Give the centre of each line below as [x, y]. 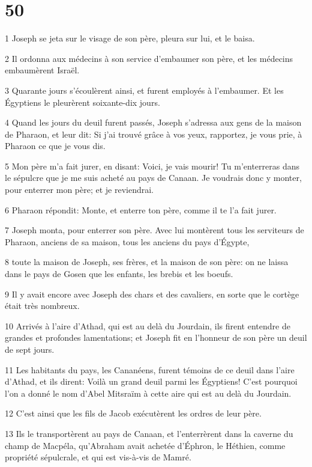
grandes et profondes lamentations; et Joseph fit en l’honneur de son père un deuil [156, 337]
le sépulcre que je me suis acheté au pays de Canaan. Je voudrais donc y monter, [153, 178]
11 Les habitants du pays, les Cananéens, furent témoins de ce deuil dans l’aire [150, 369]
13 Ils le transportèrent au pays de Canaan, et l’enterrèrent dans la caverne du [149, 433]
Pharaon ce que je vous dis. [55, 146]
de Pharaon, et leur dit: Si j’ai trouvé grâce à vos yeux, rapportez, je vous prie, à [154, 134]
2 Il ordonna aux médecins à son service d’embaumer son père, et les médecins [149, 58]
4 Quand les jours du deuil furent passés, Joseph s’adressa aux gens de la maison [153, 122]
